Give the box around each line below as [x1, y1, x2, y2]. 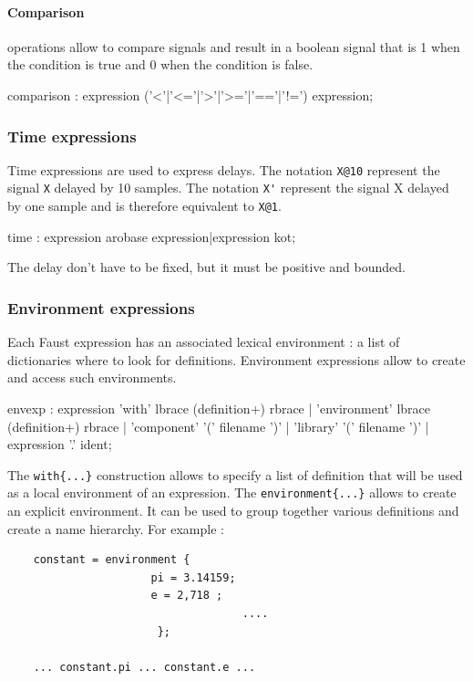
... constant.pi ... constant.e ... [33, 660, 256, 674]
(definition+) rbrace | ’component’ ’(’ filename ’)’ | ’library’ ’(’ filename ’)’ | [7, 416, 429, 435]
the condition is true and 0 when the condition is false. [7, 55, 314, 74]
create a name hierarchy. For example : [7, 519, 224, 538]
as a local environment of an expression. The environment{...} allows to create [7, 483, 457, 502]
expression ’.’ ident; [7, 435, 112, 454]
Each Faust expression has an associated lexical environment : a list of [7, 332, 400, 351]
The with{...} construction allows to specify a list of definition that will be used [7, 465, 463, 484]
